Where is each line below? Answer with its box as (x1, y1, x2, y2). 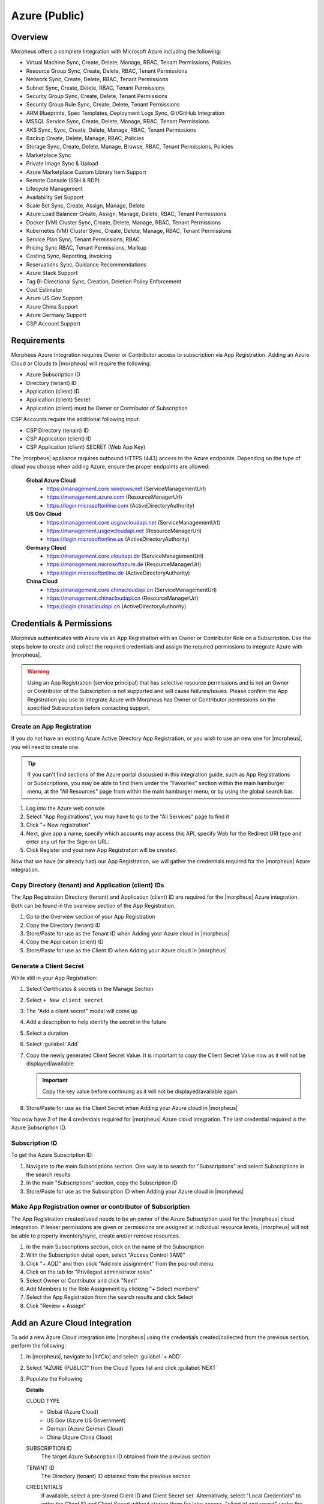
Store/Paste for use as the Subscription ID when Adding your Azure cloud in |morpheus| (26, 1188, 244, 1195)
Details (26, 1386, 44, 1393)
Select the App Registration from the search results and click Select (26, 1293, 193, 1301)
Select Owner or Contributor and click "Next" (26, 1277, 138, 1284)
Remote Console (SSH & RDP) (26, 176, 100, 183)
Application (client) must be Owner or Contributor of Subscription (26, 404, 188, 411)
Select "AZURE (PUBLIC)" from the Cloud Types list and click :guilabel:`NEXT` (26, 1364, 218, 1371)
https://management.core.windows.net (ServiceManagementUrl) (46, 485, 206, 492)
